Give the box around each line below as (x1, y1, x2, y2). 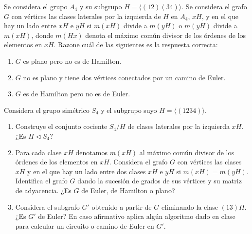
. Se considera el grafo (181, 1, 247, 11)
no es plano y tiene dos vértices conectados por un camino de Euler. (23, 72, 226, 82)
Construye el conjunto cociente (15, 121, 108, 131)
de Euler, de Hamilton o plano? (81, 185, 175, 195)
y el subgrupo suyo (101, 105, 157, 115)
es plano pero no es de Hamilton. (23, 55, 122, 66)
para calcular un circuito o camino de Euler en (15, 220, 154, 231)
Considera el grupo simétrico (4, 105, 90, 115)
